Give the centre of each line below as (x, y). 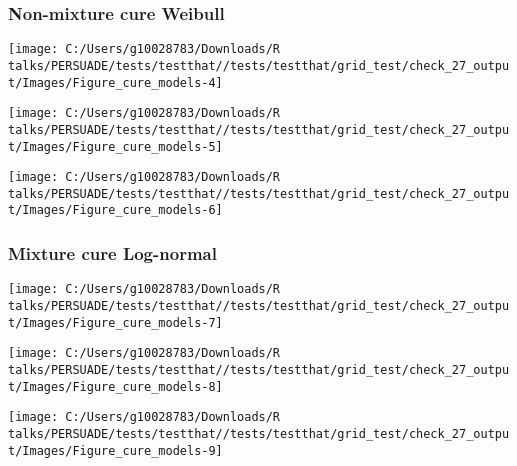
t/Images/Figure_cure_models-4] (115, 82)
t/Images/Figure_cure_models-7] (115, 322)
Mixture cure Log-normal (112, 253)
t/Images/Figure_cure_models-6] (115, 210)
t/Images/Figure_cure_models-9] (115, 450)
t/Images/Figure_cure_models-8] (115, 386)
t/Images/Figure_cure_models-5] (115, 146)
